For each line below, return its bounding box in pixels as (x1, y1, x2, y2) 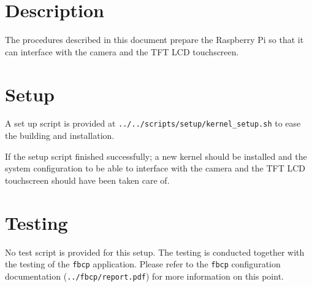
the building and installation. (5, 129, 115, 142)
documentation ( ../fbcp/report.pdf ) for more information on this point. (5, 269, 284, 282)
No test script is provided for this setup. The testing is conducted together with (5, 245, 305, 258)
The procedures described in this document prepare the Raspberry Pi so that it (5, 33, 304, 46)
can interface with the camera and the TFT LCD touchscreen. (5, 45, 239, 58)
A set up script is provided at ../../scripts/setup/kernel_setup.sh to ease (5, 117, 301, 130)
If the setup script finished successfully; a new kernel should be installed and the (5, 149, 307, 162)
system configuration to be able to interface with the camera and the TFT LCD (5, 162, 306, 175)
